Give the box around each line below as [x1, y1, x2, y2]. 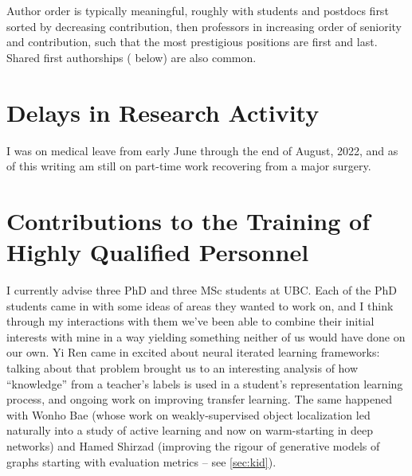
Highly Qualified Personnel [6, 236, 309, 268]
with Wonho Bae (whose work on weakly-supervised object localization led [6, 406, 371, 423]
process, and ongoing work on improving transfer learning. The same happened [6, 391, 392, 408]
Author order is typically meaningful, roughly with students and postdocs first [6, 2, 389, 18]
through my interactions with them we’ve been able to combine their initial [6, 313, 375, 330]
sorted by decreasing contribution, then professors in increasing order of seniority [6, 18, 402, 34]
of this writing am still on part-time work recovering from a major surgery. [6, 158, 371, 174]
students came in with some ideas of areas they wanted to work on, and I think [6, 297, 394, 314]
